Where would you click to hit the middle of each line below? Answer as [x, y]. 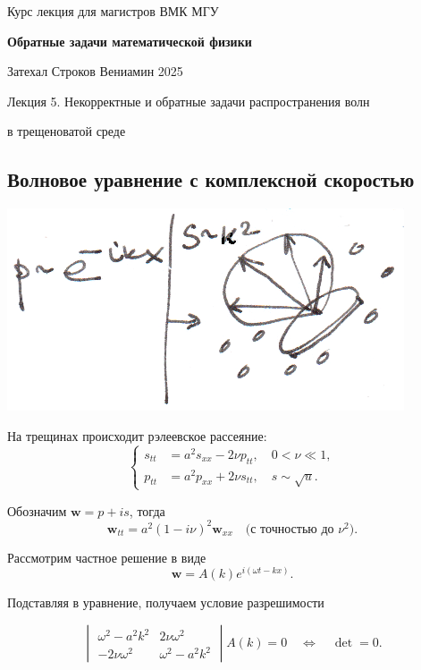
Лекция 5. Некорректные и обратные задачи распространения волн [189, 101]
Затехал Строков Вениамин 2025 [95, 71]
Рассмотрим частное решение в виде [107, 557]
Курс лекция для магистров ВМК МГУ [113, 11]
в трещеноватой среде [67, 131]
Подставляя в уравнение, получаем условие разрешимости [166, 602]
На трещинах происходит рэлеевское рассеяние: [137, 435]
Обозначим [37, 510]
